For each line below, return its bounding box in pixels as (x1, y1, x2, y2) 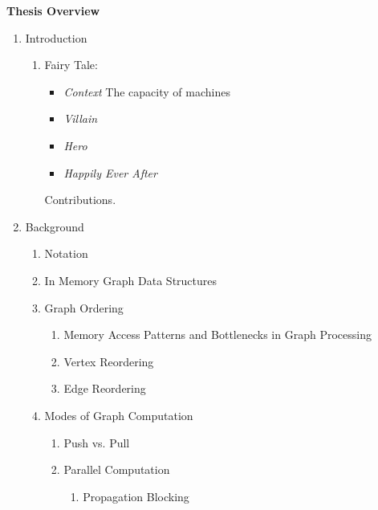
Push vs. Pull (63, 434, 130, 451)
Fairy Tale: (44, 56, 98, 73)
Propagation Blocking (83, 488, 189, 504)
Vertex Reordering (63, 353, 154, 369)
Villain (63, 110, 98, 127)
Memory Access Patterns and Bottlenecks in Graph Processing (63, 326, 372, 343)
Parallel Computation (63, 461, 170, 478)
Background (25, 218, 84, 235)
